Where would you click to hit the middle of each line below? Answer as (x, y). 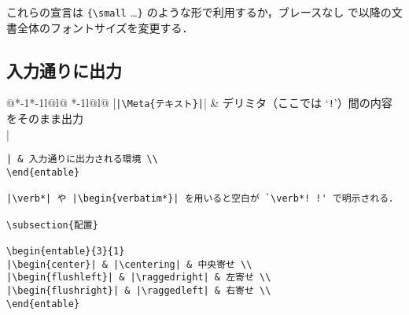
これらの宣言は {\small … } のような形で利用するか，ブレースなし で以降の (199, 12)
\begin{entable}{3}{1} (66, 251)
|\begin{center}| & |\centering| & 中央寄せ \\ (129, 264)
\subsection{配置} (52, 225)
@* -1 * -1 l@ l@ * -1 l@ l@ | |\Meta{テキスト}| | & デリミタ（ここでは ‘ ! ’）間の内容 (199, 103)
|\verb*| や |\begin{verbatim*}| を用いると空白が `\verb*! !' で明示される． (203, 199)
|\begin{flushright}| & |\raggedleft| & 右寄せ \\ (139, 290)
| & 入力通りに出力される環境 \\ (82, 159)
